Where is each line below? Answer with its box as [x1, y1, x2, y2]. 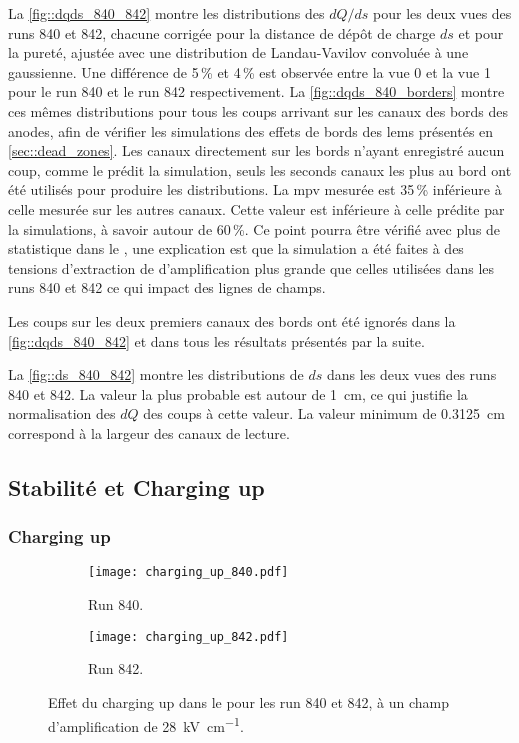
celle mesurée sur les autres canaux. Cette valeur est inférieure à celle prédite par [8, 198, 505, 219]
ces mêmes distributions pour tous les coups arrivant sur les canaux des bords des [8, 100, 509, 121]
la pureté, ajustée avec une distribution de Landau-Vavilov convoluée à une [8, 42, 469, 63]
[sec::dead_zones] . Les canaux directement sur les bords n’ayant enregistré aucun [8, 140, 505, 161]
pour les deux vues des [373, 3, 512, 23]
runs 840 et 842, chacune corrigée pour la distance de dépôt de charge [8, 22, 436, 43]
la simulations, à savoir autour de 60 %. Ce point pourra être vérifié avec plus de [8, 218, 501, 239]
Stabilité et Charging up [8, 471, 265, 502]
